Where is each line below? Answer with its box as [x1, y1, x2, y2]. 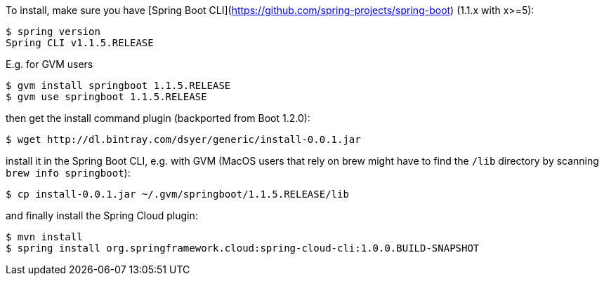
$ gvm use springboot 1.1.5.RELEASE [6, 91, 207, 102]
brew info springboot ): [6, 167, 131, 179]
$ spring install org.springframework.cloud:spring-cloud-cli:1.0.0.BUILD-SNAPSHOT [6, 242, 480, 254]
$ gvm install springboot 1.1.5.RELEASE [6, 80, 231, 91]
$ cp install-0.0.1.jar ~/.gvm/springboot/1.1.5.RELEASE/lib [6, 189, 349, 200]
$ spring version [6, 26, 100, 37]
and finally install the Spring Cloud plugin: [6, 210, 198, 221]
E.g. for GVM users [6, 58, 93, 70]
